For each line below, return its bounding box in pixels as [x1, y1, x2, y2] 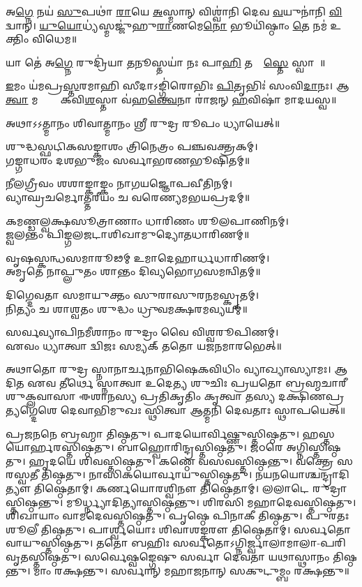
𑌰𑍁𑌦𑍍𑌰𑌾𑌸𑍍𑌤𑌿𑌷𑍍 [312, 481, 347, 496]
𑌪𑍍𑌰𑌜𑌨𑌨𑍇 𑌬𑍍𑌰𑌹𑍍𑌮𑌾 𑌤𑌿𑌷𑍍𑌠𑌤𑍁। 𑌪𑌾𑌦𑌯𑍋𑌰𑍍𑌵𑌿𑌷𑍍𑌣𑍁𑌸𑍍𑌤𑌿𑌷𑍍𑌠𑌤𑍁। [6, 426, 299, 440]
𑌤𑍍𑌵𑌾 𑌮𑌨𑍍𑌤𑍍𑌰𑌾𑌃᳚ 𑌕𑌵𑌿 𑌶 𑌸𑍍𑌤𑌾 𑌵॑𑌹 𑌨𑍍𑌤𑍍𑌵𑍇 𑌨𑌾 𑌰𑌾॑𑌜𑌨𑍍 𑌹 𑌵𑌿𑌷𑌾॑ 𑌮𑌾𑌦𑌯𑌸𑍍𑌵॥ [6, 91, 337, 106]
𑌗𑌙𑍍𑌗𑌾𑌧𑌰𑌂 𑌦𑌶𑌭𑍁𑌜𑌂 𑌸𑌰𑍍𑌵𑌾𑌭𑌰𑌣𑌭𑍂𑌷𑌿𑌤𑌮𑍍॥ [6, 152, 250, 167]
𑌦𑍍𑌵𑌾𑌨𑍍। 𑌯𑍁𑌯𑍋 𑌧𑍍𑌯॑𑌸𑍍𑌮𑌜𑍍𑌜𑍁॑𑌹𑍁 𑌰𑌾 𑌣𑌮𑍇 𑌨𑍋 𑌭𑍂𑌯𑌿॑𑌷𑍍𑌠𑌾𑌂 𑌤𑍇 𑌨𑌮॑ [6, 17, 327, 32]
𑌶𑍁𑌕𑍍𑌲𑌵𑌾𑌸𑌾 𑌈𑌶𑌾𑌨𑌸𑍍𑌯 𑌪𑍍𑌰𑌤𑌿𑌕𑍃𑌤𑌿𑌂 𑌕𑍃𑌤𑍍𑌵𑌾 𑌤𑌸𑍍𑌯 [6, 389, 276, 403]
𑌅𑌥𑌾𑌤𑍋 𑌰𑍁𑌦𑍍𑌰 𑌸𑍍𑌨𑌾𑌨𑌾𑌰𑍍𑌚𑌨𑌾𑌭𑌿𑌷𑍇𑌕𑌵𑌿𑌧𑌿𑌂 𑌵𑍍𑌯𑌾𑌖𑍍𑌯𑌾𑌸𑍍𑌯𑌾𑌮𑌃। [6, 362, 331, 376]
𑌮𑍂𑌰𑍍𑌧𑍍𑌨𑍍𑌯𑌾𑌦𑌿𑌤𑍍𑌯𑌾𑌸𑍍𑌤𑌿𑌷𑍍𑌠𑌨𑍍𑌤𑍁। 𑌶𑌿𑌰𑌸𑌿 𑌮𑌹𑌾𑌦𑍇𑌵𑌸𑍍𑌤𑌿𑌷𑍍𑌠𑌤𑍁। [66, 494, 356, 509]
